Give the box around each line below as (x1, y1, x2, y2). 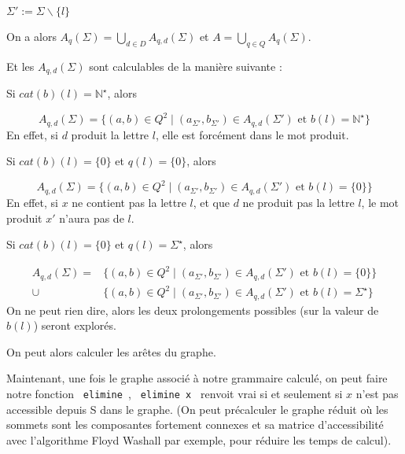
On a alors (6, 28, 57, 44)
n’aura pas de (59, 209, 124, 226)
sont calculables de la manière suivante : (89, 57, 282, 74)
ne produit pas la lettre (242, 194, 355, 210)
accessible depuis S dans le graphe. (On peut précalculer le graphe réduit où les (6, 400, 388, 417)
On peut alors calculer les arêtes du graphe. (6, 343, 216, 360)
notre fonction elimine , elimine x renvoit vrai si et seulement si (6, 386, 343, 402)
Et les (6, 57, 35, 74)
